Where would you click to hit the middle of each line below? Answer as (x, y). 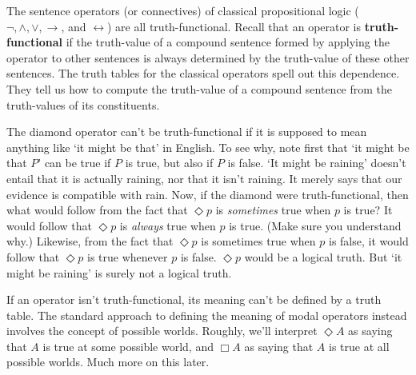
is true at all (359, 346)
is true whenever (128, 256)
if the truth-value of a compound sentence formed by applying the (228, 42)
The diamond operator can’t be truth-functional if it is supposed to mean (187, 132)
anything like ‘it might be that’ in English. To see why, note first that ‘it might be (208, 147)
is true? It (368, 210)
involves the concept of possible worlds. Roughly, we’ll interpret (162, 331)
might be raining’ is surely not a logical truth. (119, 272)
